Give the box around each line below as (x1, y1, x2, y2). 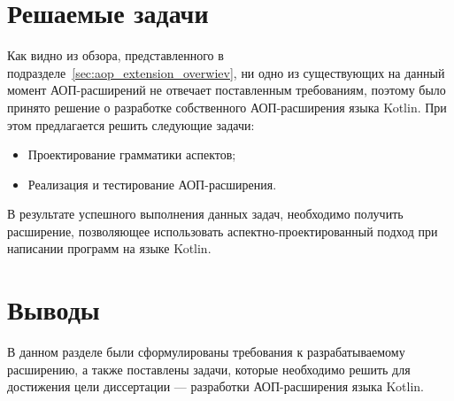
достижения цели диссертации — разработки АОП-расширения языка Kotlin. (7, 377, 424, 396)
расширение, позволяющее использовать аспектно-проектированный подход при (7, 221, 438, 240)
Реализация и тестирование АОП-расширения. (27, 174, 277, 193)
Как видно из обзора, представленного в (7, 46, 224, 65)
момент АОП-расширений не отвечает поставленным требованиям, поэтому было (7, 81, 446, 99)
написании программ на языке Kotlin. (7, 239, 212, 258)
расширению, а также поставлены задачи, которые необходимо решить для (7, 359, 411, 378)
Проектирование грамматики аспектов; (27, 145, 236, 164)
